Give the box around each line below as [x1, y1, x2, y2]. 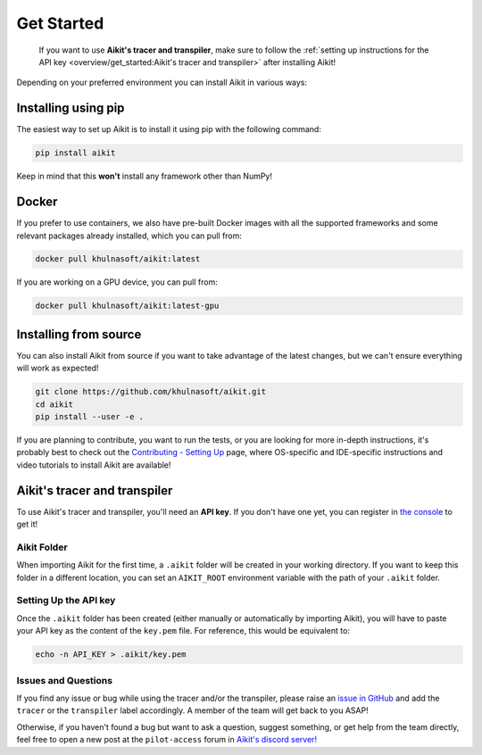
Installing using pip [16, 101, 125, 116]
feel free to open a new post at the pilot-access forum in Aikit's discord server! [16, 734, 317, 745]
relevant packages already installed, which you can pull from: [16, 230, 243, 241]
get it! [16, 519, 38, 530]
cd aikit [35, 399, 74, 410]
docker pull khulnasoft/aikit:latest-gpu [35, 301, 220, 311]
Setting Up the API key [16, 594, 116, 607]
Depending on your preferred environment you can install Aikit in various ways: [16, 77, 308, 88]
